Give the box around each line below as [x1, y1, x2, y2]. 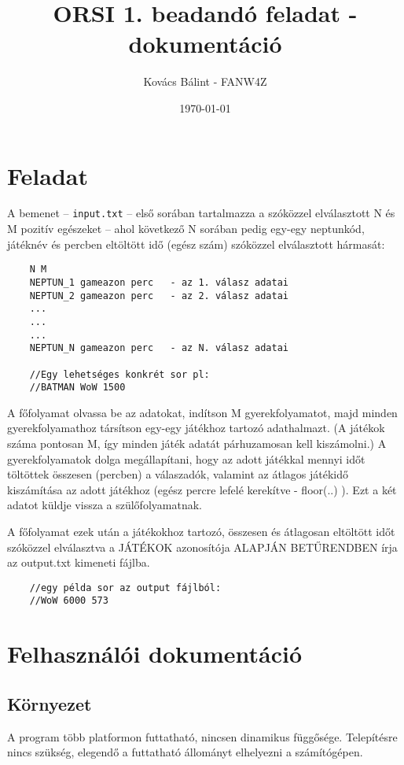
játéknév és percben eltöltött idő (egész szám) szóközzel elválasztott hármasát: [7, 235, 385, 252]
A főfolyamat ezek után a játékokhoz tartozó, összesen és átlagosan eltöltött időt [7, 523, 395, 539]
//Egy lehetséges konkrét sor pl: [29, 368, 210, 380]
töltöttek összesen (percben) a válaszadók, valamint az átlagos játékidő [7, 466, 348, 482]
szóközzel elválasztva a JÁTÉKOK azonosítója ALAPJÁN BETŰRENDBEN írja [7, 538, 398, 555]
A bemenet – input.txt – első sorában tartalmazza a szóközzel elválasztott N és [7, 205, 395, 221]
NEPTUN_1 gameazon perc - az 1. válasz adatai [29, 276, 288, 288]
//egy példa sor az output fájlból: [29, 582, 222, 593]
